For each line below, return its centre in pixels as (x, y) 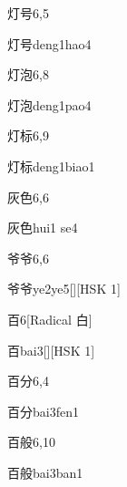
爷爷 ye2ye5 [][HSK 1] (64, 289)
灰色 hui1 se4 (43, 228)
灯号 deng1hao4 (49, 43)
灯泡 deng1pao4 (49, 104)
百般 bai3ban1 (45, 472)
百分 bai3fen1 (43, 411)
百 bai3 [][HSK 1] (51, 350)
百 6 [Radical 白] (50, 319)
